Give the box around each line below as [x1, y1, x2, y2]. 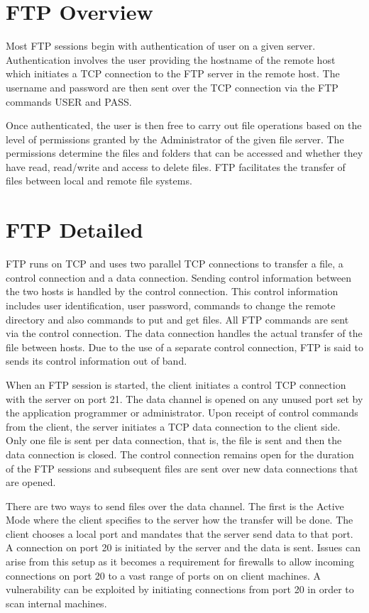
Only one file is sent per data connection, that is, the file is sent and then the [6, 433, 342, 448]
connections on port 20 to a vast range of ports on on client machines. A [6, 568, 321, 582]
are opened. [6, 475, 56, 490]
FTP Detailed [6, 215, 143, 244]
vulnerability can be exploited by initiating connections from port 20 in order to [6, 582, 354, 597]
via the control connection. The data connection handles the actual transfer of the [6, 326, 363, 341]
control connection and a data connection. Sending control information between [6, 270, 352, 285]
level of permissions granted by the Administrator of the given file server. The [6, 131, 344, 146]
